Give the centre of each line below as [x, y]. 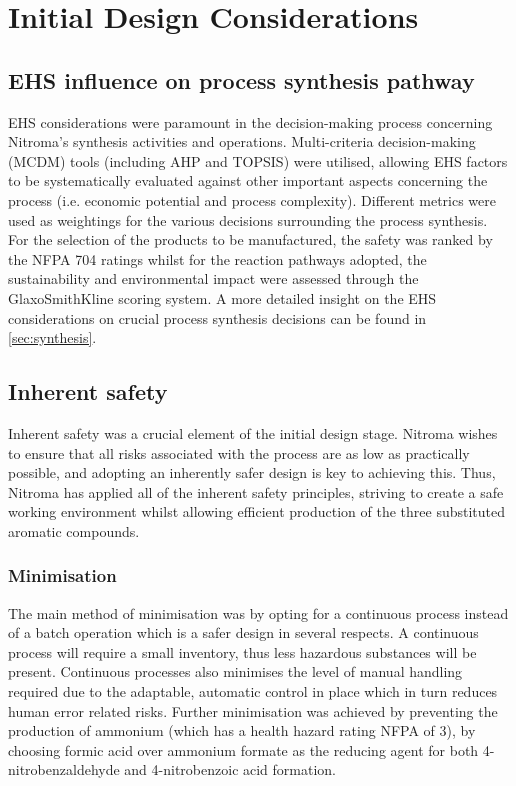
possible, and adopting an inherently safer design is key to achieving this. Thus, [252, 472]
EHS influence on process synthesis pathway [241, 79]
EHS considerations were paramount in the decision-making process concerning [250, 121]
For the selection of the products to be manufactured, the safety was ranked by [250, 239]
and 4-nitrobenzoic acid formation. [230, 769]
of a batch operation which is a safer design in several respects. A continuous [243, 632]
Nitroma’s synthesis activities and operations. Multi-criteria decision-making [242, 141]
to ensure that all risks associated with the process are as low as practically [239, 452]
